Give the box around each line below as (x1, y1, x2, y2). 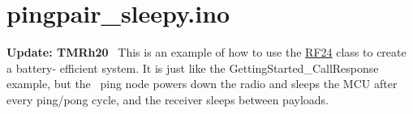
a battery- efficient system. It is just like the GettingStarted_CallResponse (6, 59, 379, 76)
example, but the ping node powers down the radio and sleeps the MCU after (6, 75, 398, 92)
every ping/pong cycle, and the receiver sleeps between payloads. (6, 91, 329, 108)
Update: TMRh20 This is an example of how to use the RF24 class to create (6, 44, 407, 61)
